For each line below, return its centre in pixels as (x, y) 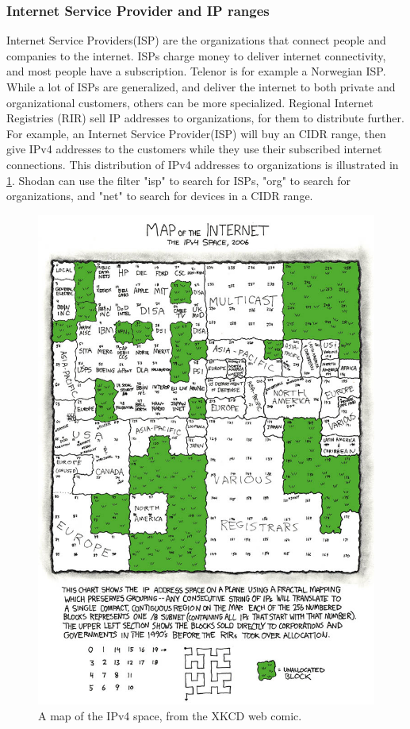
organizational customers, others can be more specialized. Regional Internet (190, 102)
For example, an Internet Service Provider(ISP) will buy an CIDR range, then (196, 133)
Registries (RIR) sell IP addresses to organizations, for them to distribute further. (205, 118)
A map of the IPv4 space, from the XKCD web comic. (170, 716)
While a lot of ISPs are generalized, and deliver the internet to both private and (201, 87)
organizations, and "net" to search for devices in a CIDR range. (160, 196)
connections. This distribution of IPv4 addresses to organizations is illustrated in (203, 164)
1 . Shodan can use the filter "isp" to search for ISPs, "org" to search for (178, 180)
